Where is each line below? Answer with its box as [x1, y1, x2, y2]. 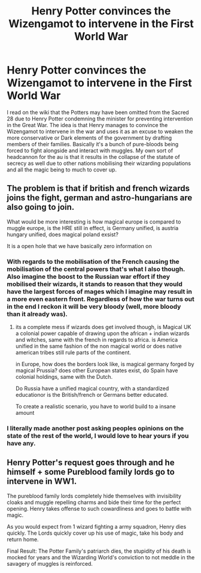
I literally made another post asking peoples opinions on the [7, 424, 184, 432]
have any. [7, 439, 36, 447]
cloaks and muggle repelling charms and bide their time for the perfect [7, 499, 181, 506]
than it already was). [7, 310, 68, 318]
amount [15, 409, 35, 417]
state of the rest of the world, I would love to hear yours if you [7, 432, 189, 440]
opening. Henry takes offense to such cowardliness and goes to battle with [7, 505, 192, 512]
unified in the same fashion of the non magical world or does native [15, 343, 182, 350]
